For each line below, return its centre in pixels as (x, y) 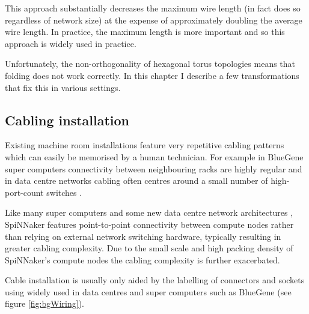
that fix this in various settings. (63, 87)
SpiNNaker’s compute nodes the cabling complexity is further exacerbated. (142, 259)
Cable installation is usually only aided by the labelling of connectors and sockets (155, 280)
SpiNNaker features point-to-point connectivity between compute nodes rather (149, 224)
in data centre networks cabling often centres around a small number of (136, 181)
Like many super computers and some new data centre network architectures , (149, 212)
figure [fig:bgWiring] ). (44, 303)
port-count (24, 192)
